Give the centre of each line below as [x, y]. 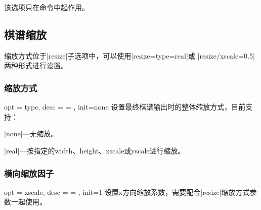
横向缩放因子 [29, 173]
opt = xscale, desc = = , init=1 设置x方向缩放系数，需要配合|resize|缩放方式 [127, 192]
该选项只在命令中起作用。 [47, 7]
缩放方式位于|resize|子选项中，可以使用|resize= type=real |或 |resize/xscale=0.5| [129, 55]
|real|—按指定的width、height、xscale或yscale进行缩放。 [95, 150]
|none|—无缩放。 [31, 134]
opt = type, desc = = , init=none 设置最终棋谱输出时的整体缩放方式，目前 [125, 107]
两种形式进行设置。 [36, 65]
